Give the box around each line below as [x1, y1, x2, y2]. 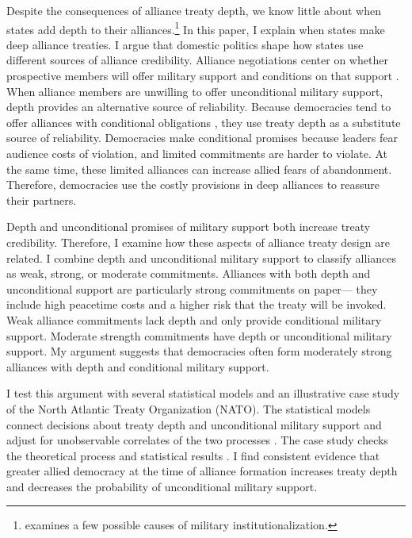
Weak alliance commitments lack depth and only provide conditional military [6, 311, 382, 328]
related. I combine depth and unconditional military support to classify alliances [6, 249, 397, 266]
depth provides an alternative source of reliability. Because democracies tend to [6, 98, 391, 115]
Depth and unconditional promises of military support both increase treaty [6, 218, 371, 235]
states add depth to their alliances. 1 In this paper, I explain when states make [6, 18, 385, 37]
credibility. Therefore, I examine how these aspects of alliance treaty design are [6, 233, 390, 250]
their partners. [6, 191, 77, 208]
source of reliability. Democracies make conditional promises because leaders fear [6, 129, 398, 146]
